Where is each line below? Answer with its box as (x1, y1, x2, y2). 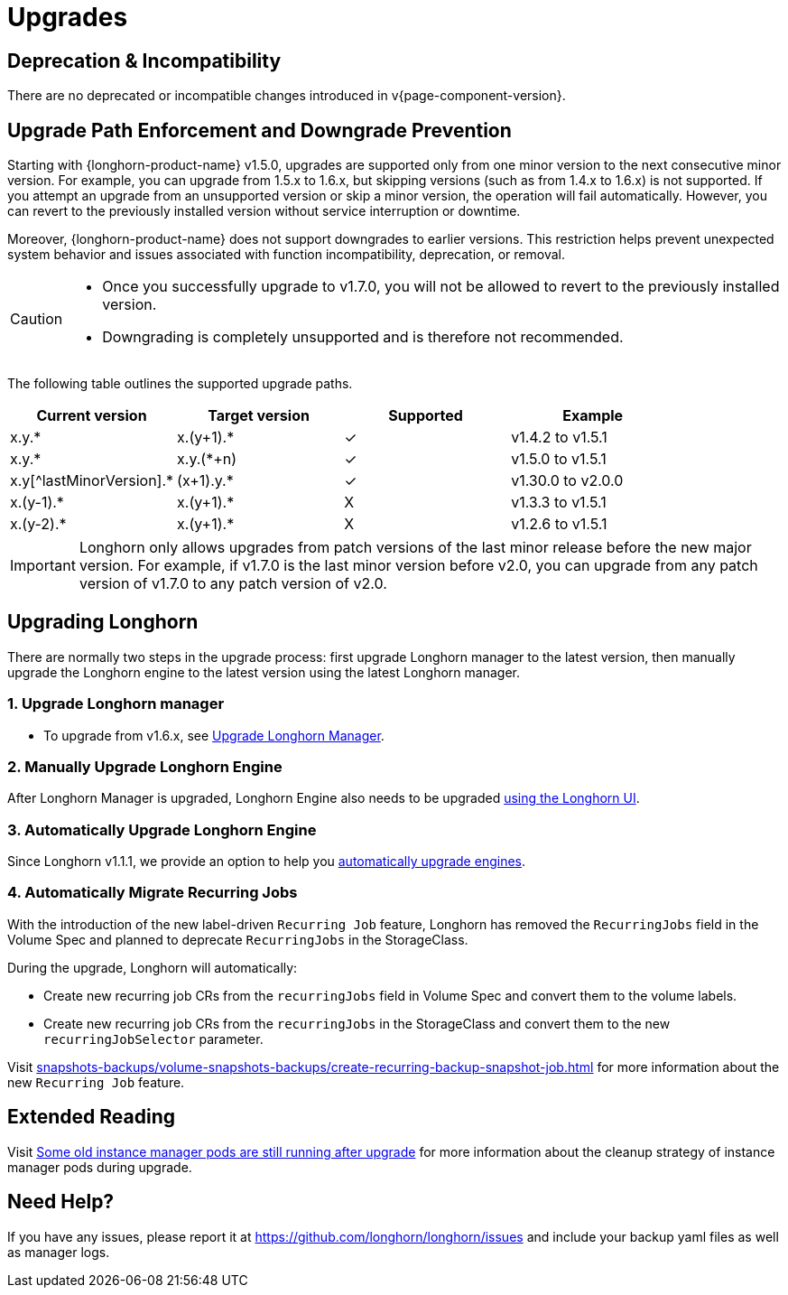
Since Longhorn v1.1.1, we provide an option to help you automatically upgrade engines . (7, 853, 525, 870)
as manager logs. (7, 1244, 110, 1260)
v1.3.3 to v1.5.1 (511, 493, 607, 512)
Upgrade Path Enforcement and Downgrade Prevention (7, 118, 512, 142)
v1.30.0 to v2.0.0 (511, 471, 624, 490)
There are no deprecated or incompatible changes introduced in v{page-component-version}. (7, 88, 566, 104)
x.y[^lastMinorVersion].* (10, 471, 174, 490)
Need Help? (7, 1190, 115, 1214)
